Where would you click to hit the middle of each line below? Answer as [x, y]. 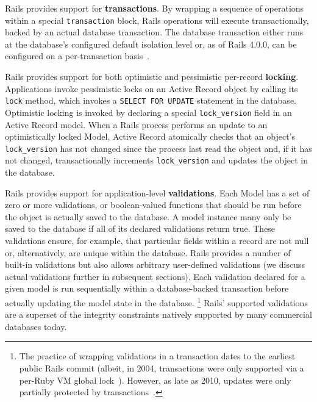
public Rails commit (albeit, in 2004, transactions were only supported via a [162, 368]
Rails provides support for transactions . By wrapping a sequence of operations [155, 8]
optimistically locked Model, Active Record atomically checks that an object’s [150, 136]
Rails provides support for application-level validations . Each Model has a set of [157, 192]
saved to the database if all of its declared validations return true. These [140, 228]
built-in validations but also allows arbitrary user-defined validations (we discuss [155, 264]
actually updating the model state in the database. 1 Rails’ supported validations [156, 301]
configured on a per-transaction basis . [77, 56]
